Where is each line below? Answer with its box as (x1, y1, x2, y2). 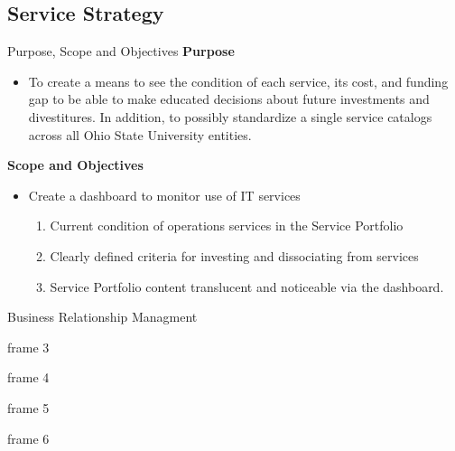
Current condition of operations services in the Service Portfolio (50, 216, 404, 235)
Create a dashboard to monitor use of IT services (28, 185, 301, 204)
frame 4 (7, 368, 50, 387)
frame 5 (7, 398, 50, 417)
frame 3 (7, 337, 50, 356)
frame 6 (7, 428, 50, 447)
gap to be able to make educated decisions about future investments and (28, 89, 430, 108)
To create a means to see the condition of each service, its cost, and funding (28, 71, 449, 90)
